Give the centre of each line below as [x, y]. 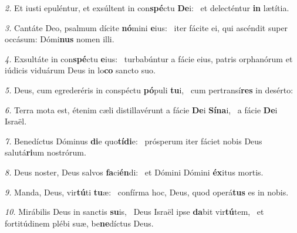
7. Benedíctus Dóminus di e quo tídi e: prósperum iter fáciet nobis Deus [134, 141]
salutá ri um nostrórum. [45, 152]
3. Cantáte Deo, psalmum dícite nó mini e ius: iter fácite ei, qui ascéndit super [146, 27]
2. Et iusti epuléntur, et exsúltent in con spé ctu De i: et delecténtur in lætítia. [147, 8]
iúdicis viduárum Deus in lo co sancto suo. [80, 70]
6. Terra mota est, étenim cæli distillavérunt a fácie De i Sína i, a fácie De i [141, 109]
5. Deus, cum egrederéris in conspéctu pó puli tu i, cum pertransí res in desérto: [149, 90]
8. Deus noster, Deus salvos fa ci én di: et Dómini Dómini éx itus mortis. [134, 172]
